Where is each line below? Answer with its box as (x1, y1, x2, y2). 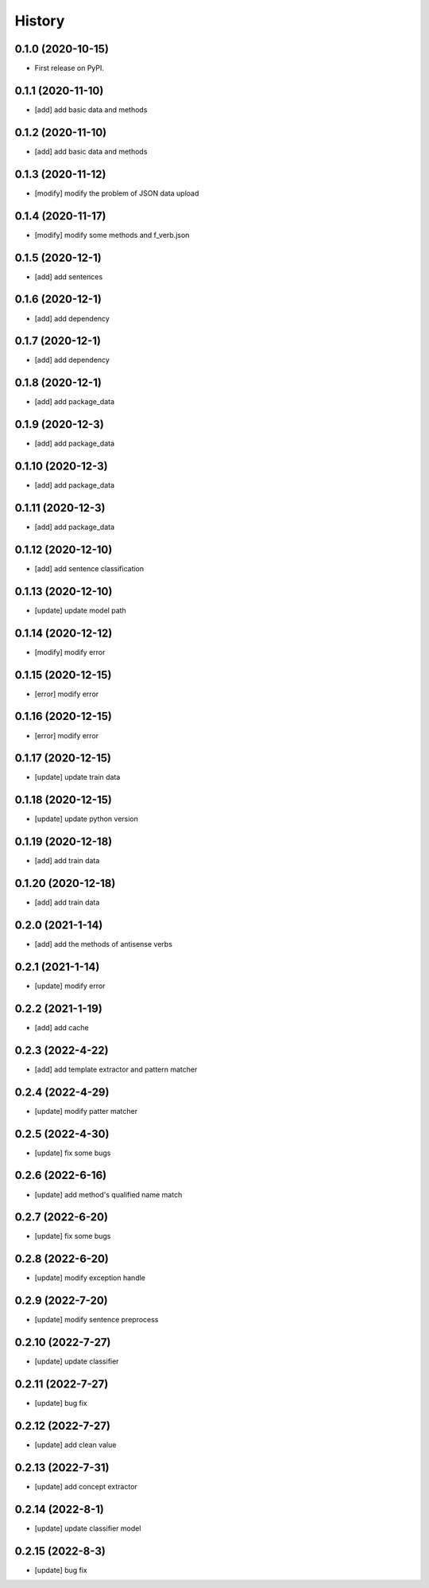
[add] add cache (34, 1022, 89, 1032)
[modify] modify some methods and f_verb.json (34, 230, 190, 239)
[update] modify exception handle (34, 1273, 146, 1282)
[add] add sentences (34, 271, 103, 282)
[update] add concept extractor (34, 1481, 138, 1491)
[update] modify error (34, 981, 106, 991)
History (14, 12, 65, 29)
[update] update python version (34, 814, 139, 823)
